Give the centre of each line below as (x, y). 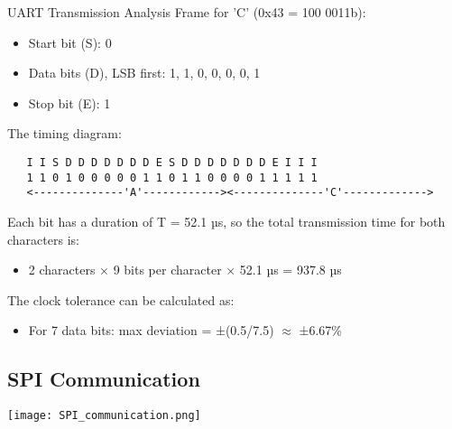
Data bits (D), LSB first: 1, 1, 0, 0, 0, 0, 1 (144, 73)
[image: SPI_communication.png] (104, 416)
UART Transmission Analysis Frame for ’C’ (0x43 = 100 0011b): (187, 12)
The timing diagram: (65, 133)
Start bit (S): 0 (70, 42)
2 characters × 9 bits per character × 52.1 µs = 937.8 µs (185, 270)
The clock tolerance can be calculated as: (121, 299)
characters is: (43, 239)
